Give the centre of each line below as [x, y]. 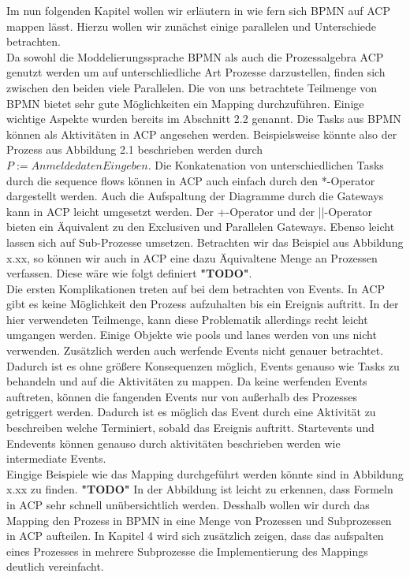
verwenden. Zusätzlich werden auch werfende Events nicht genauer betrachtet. [195, 350]
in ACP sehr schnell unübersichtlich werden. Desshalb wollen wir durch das [188, 504]
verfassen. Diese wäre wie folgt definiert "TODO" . [129, 273]
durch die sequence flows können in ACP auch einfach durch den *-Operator [191, 180]
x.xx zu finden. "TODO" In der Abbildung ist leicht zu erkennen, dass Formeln [200, 489]
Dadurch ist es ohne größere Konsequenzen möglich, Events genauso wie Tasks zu [203, 365]
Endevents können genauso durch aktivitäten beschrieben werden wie [173, 443]
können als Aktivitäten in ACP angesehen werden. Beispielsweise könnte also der [202, 134]
